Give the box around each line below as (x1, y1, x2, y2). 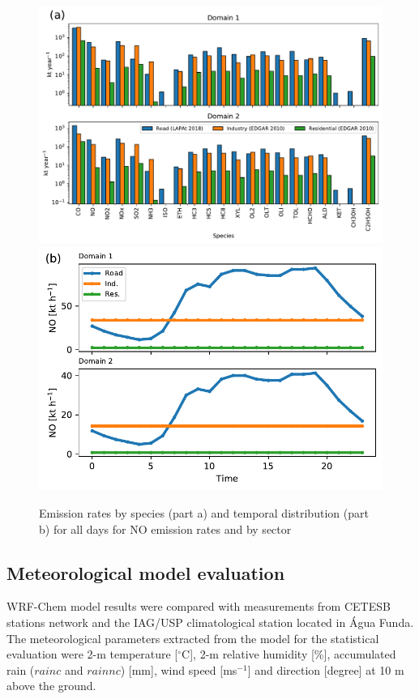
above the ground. (6, 677, 96, 694)
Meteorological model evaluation (6, 560, 285, 585)
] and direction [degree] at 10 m (247, 661, 404, 678)
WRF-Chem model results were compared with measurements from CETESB (6, 598, 391, 615)
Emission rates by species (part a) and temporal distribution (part (39, 505, 369, 522)
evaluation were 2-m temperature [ (6, 646, 178, 663)
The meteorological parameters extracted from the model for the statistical (6, 629, 379, 646)
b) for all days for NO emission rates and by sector (39, 520, 292, 537)
